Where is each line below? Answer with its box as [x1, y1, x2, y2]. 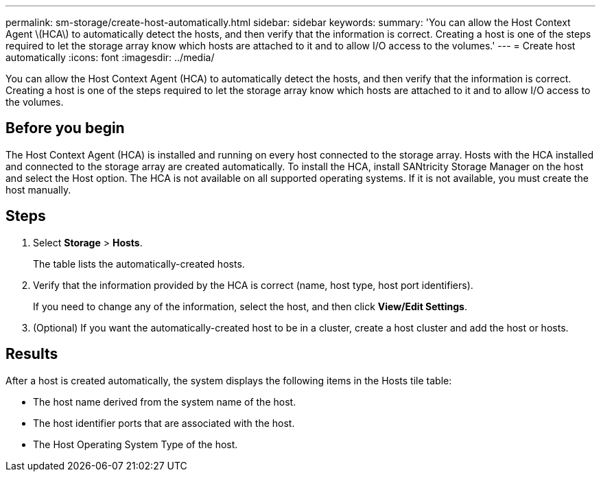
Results [5, 345, 58, 363]
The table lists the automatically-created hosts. [33, 257, 245, 270]
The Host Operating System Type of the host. [33, 438, 238, 450]
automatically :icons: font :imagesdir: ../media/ [5, 51, 215, 63]
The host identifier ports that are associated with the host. [33, 417, 295, 429]
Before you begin [5, 119, 125, 137]
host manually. [5, 183, 71, 196]
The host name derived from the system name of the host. [33, 395, 296, 408]
